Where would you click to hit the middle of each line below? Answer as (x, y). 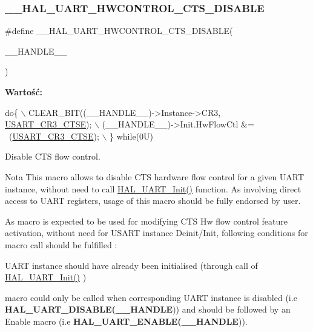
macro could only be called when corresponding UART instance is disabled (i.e (151, 297)
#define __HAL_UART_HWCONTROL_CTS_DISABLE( (119, 31)
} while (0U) (132, 136)
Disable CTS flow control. (53, 156)
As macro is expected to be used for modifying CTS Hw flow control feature (147, 221)
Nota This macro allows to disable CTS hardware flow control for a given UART (155, 176)
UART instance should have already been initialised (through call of (131, 265)
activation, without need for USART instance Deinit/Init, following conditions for (156, 233)
